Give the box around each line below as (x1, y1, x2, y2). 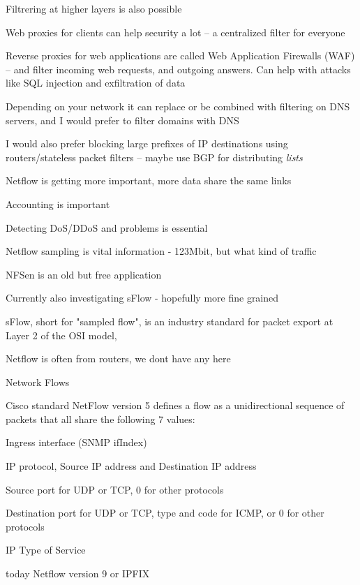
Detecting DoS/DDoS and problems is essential (6, 220, 208, 235)
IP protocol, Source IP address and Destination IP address (6, 459, 257, 473)
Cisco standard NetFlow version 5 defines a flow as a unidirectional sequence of (6, 398, 345, 413)
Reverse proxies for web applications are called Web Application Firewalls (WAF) (6, 48, 355, 63)
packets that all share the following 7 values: (6, 411, 195, 426)
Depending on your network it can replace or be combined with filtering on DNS (6, 98, 350, 113)
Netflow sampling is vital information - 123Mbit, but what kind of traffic (6, 244, 317, 258)
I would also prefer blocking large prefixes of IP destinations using (6, 136, 288, 151)
